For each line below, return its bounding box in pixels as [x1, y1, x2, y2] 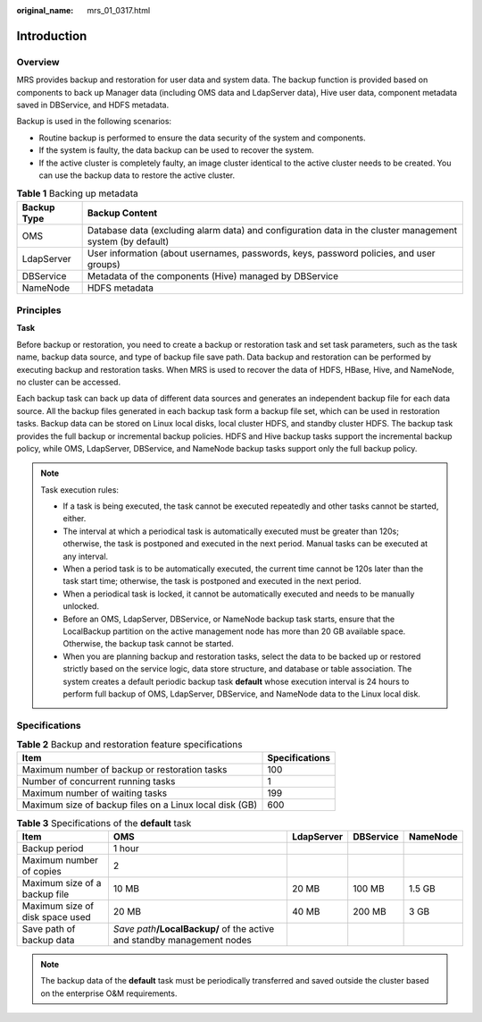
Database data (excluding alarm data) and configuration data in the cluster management [87, 224, 458, 236]
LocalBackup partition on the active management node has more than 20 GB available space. [62, 626, 406, 637]
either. [62, 513, 87, 524]
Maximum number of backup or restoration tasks [21, 764, 228, 776]
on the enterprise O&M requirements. [40, 988, 178, 999]
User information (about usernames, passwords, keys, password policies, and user [87, 247, 436, 259]
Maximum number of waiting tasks [21, 787, 168, 799]
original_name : [16, 5, 74, 15]
